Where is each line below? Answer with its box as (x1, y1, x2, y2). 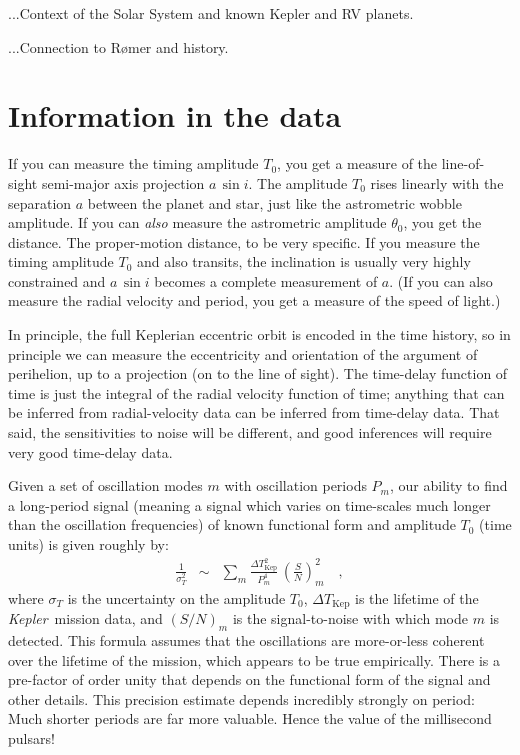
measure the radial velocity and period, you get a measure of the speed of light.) (8, 290, 501, 311)
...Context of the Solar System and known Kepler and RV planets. (8, 3, 414, 23)
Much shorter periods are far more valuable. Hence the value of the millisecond (8, 708, 492, 729)
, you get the (403, 212, 482, 233)
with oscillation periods (224, 475, 367, 496)
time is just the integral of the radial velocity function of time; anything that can (8, 382, 505, 403)
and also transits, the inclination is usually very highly (137, 251, 471, 272)
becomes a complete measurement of (154, 270, 378, 291)
